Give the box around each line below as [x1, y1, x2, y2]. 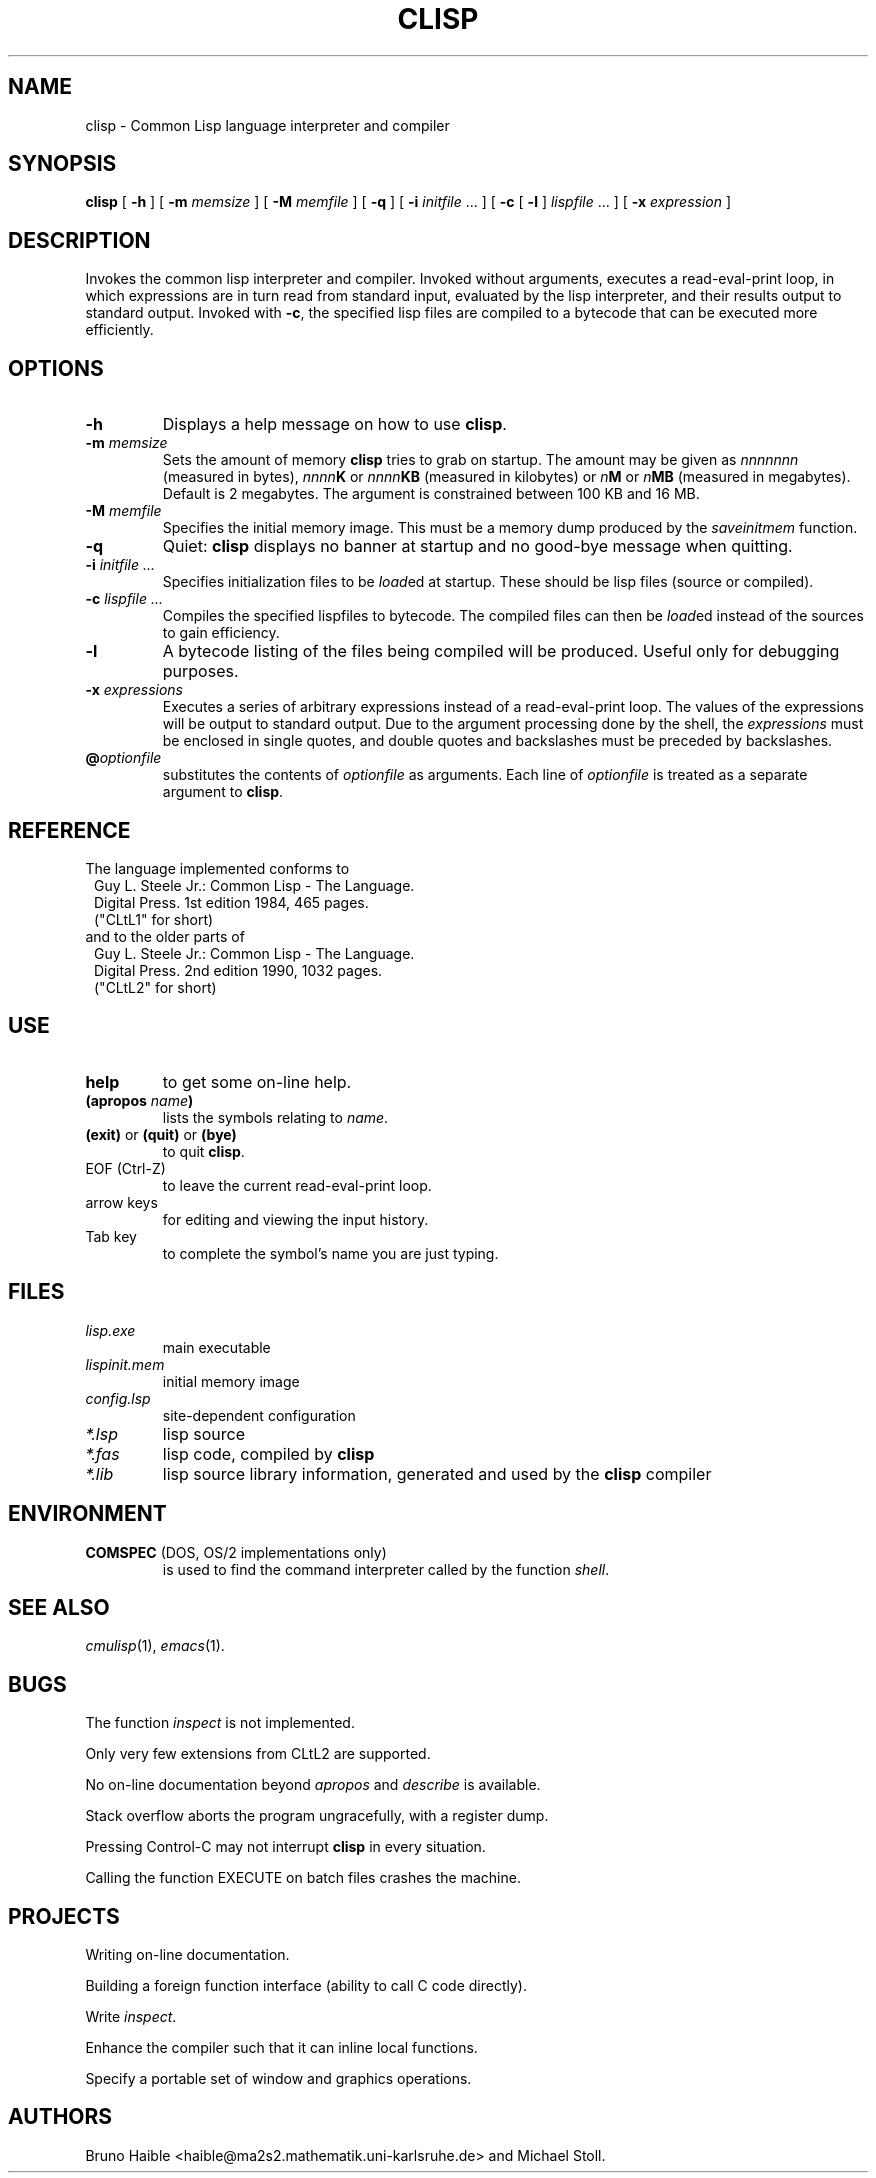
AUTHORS [8, 2104, 113, 2130]
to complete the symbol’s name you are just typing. [162, 1244, 499, 1262]
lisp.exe [85, 1321, 136, 1339]
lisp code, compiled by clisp [162, 1443, 375, 1464]
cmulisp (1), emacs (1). [85, 1637, 225, 1655]
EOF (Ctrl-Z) [85, 1159, 166, 1177]
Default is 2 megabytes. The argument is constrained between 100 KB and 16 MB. [162, 485, 700, 503]
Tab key [85, 1227, 137, 1245]
